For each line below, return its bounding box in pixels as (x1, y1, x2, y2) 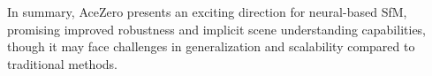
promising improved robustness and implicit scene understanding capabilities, (7, 19, 427, 38)
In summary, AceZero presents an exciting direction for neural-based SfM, (7, 3, 407, 20)
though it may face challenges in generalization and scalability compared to (7, 37, 415, 56)
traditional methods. (7, 54, 117, 72)
